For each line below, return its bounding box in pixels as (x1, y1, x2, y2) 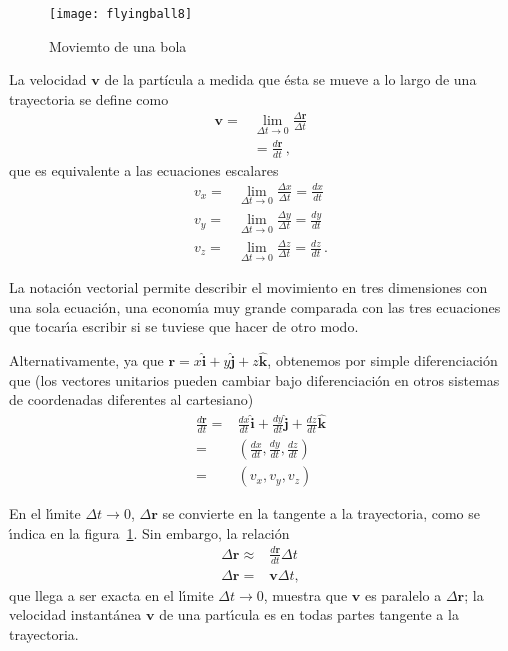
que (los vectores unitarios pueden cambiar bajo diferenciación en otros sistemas (9, 369, 500, 390)
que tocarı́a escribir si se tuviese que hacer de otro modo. (9, 316, 359, 337)
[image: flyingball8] (49, 7, 193, 21)
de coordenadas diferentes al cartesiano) (9, 389, 254, 410)
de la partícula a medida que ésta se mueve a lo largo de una (104, 69, 477, 90)
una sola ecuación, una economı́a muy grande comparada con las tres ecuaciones (9, 296, 501, 317)
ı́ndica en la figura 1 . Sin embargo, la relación (9, 522, 290, 543)
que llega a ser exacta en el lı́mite (9, 584, 214, 605)
